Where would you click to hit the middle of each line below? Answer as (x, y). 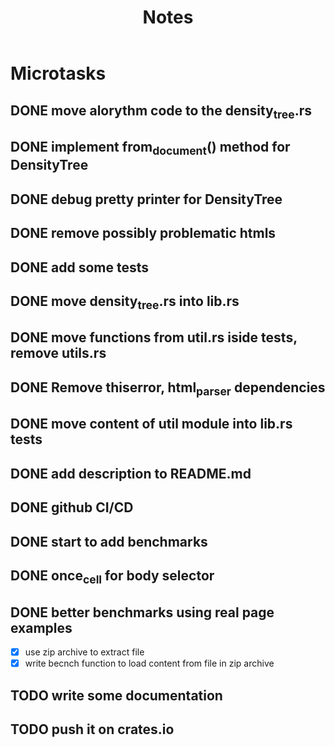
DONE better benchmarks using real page (142, 612)
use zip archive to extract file (84, 652)
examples (41, 627)
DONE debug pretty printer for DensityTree (146, 199)
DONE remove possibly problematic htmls (143, 233)
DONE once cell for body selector (112, 577)
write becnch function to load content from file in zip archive (149, 663)
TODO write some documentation (116, 695)
